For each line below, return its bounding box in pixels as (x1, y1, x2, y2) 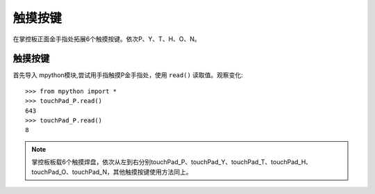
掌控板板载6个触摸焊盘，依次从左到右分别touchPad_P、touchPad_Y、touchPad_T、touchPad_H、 (31, 158, 312, 166)
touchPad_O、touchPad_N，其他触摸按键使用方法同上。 (31, 168, 192, 176)
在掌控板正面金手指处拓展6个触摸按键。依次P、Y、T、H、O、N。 (12, 35, 201, 43)
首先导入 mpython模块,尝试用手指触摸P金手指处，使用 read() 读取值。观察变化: (12, 71, 243, 79)
